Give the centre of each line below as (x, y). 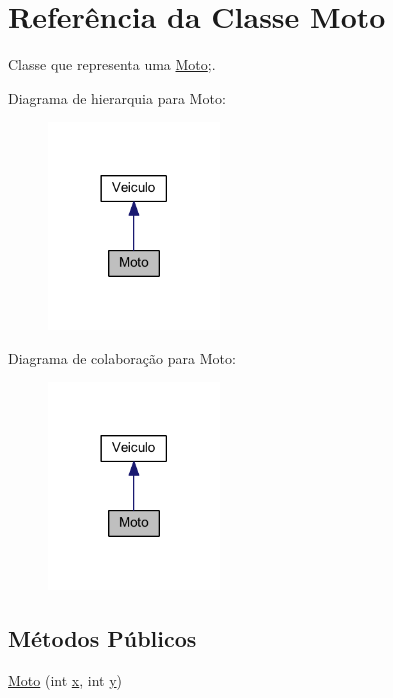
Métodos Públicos (102, 638)
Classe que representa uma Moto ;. (112, 64)
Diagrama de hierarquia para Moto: (117, 97)
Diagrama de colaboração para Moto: (122, 357)
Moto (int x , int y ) (65, 679)
